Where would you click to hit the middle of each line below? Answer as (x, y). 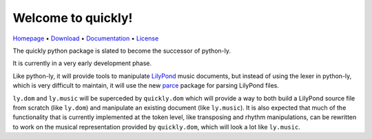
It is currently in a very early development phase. (82, 63)
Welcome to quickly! (73, 18)
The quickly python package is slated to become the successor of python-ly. (122, 51)
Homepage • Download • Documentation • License (86, 38)
